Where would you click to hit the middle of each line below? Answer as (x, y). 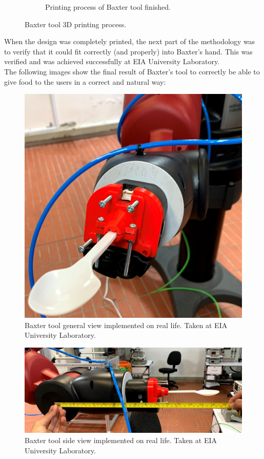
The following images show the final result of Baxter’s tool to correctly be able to (132, 71)
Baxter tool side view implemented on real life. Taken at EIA (121, 440)
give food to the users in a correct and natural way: (85, 81)
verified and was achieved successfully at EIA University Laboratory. (112, 61)
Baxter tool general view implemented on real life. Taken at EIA (126, 325)
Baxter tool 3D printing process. (76, 24)
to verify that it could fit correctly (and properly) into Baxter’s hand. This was (128, 51)
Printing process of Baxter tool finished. (108, 7)
